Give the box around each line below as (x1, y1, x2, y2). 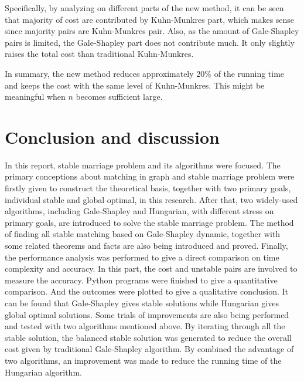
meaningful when (5, 90, 66, 103)
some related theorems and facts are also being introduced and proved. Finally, (5, 239, 288, 252)
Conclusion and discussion (5, 124, 220, 148)
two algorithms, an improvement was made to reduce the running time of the (5, 354, 282, 366)
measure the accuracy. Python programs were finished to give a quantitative (5, 273, 278, 286)
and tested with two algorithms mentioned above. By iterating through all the (5, 320, 285, 332)
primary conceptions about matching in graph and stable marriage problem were (5, 170, 295, 182)
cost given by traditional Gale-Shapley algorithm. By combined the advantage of (5, 343, 294, 355)
